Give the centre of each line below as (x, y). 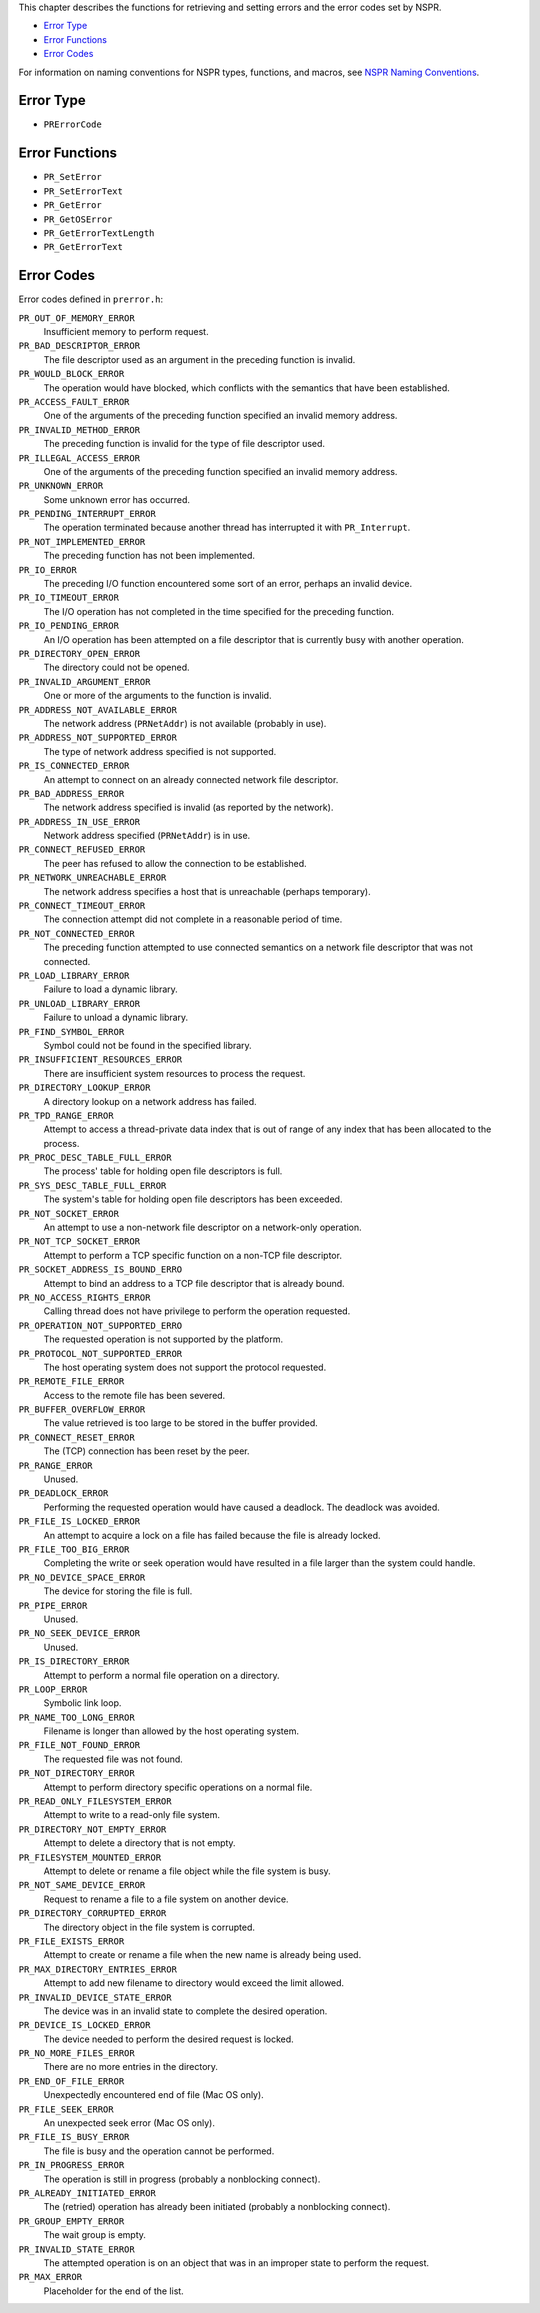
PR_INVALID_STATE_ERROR (76, 2249)
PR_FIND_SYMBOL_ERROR (71, 1031)
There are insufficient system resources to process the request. (174, 1073)
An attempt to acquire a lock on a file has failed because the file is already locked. (212, 1535)
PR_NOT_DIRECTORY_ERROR (76, 1773)
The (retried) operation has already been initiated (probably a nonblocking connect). (217, 2207)
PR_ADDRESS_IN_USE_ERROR (79, 821)
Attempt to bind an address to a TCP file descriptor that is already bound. (194, 1283)
